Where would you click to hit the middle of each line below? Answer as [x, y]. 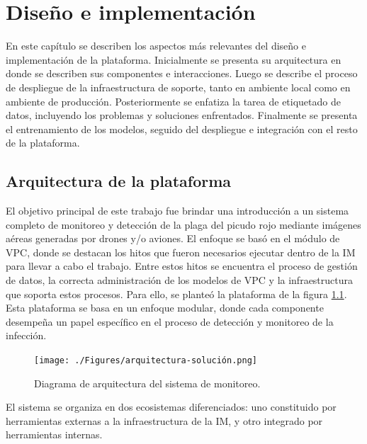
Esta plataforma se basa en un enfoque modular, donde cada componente [165, 308]
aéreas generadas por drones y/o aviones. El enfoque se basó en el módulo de [173, 238]
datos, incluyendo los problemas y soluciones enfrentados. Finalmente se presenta [182, 115]
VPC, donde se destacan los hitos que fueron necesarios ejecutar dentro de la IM [181, 252]
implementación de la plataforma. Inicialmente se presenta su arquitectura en [174, 59]
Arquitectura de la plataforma [119, 181]
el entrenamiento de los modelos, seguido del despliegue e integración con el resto [182, 129]
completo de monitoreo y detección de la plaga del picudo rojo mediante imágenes [183, 224]
